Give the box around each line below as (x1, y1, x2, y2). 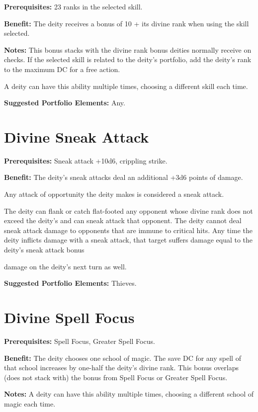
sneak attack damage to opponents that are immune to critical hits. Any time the (4, 225, 253, 235)
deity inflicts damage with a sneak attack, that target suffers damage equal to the (4, 235, 253, 245)
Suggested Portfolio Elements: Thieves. (4, 278, 137, 288)
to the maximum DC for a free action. (4, 64, 120, 74)
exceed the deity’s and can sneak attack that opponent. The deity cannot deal (4, 215, 242, 226)
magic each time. (4, 398, 56, 409)
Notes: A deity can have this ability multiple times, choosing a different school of (4, 389, 254, 399)
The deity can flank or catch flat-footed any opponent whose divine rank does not (4, 205, 253, 216)
